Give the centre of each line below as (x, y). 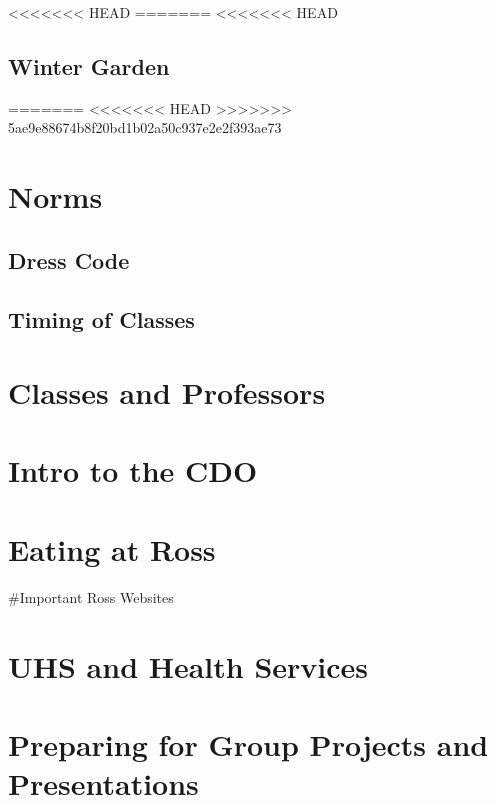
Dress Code (69, 259)
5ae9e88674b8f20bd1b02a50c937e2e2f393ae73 (145, 127)
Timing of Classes (101, 318)
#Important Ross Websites (91, 596)
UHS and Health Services (188, 665)
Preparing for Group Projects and (248, 743)
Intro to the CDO (133, 470)
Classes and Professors (167, 392)
